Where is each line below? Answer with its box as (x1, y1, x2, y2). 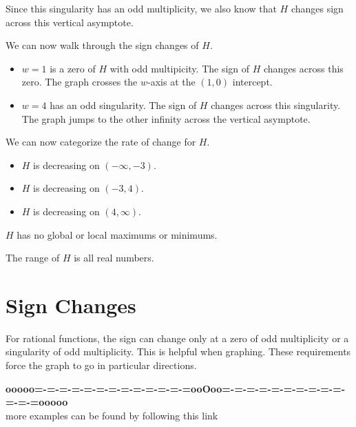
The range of (6, 250, 60, 265)
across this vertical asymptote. (6, 14, 134, 29)
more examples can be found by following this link (6, 408, 218, 422)
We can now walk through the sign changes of (6, 38, 199, 52)
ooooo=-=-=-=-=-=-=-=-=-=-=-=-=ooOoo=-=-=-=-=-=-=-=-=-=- (6, 381, 346, 395)
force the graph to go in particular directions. (6, 358, 197, 373)
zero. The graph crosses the (21, 75, 138, 89)
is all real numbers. (74, 250, 154, 265)
